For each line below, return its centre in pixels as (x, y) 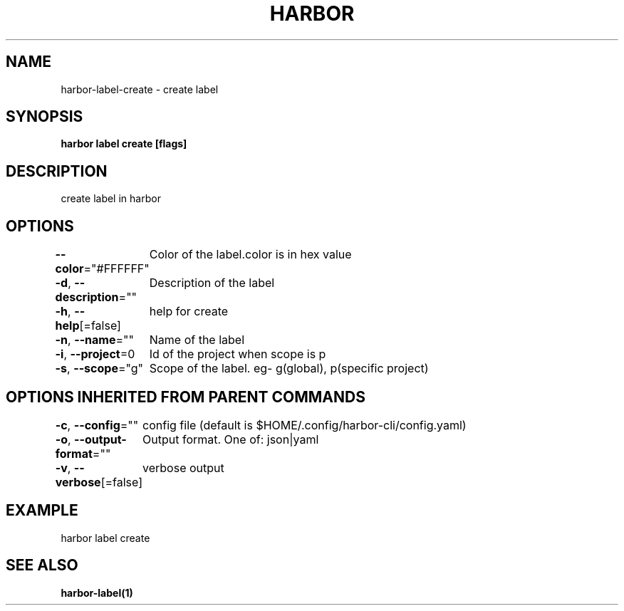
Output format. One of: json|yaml (231, 439)
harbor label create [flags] (124, 144)
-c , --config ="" (97, 425)
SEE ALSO (42, 565)
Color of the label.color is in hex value (250, 255)
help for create (189, 312)
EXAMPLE (42, 511)
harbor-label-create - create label (140, 89)
